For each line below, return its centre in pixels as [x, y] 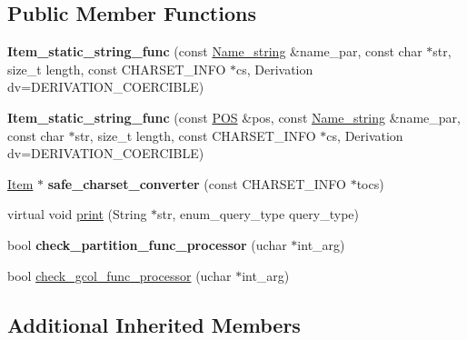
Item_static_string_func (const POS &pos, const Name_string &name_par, [234, 117]
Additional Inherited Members [154, 324]
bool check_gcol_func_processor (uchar [119, 275]
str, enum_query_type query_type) [258, 214]
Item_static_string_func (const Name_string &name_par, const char [215, 51]
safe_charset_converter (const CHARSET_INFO [197, 183]
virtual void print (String [77, 214]
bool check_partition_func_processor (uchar [147, 244]
